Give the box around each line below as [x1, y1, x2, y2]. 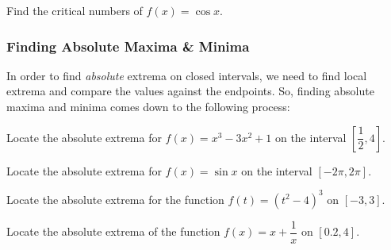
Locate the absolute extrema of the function [6, 223, 220, 240]
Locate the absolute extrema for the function [6, 190, 224, 207]
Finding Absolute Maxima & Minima [6, 36, 250, 56]
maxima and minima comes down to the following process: [6, 98, 290, 114]
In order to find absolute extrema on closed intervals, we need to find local [6, 67, 367, 83]
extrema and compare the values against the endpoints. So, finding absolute [6, 83, 374, 99]
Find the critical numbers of [6, 2, 143, 18]
